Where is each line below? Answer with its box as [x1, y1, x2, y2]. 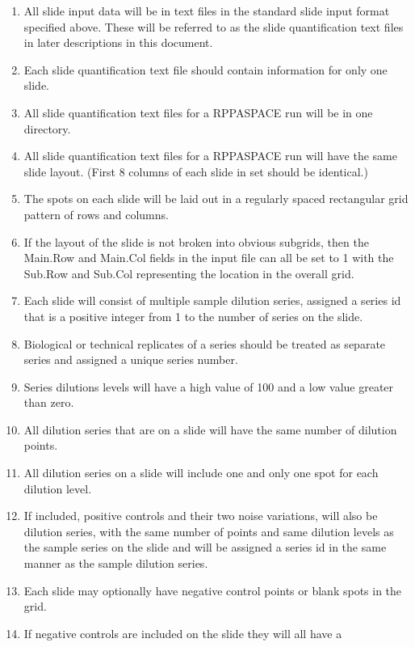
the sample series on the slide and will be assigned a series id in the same [23, 539, 387, 556]
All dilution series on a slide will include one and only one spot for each [23, 464, 379, 481]
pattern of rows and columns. [23, 205, 169, 222]
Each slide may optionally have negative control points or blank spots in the [23, 581, 402, 598]
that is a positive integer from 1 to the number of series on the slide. [23, 307, 363, 324]
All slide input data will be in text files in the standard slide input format [23, 2, 390, 19]
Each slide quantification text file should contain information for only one [23, 61, 388, 78]
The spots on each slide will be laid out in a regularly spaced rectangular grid [23, 190, 409, 207]
